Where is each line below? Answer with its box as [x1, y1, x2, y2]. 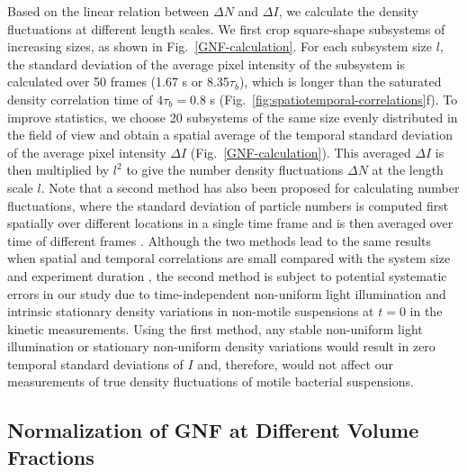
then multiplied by [7, 160, 110, 179]
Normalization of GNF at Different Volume [7, 416, 419, 444]
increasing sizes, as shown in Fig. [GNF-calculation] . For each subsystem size [7, 37, 432, 56]
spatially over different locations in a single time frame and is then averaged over [7, 213, 454, 232]
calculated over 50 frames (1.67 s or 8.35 [7, 72, 229, 91]
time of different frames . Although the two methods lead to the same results [7, 231, 432, 250]
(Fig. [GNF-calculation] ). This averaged [190, 142, 411, 161]
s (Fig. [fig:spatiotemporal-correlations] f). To [210, 89, 458, 108]
